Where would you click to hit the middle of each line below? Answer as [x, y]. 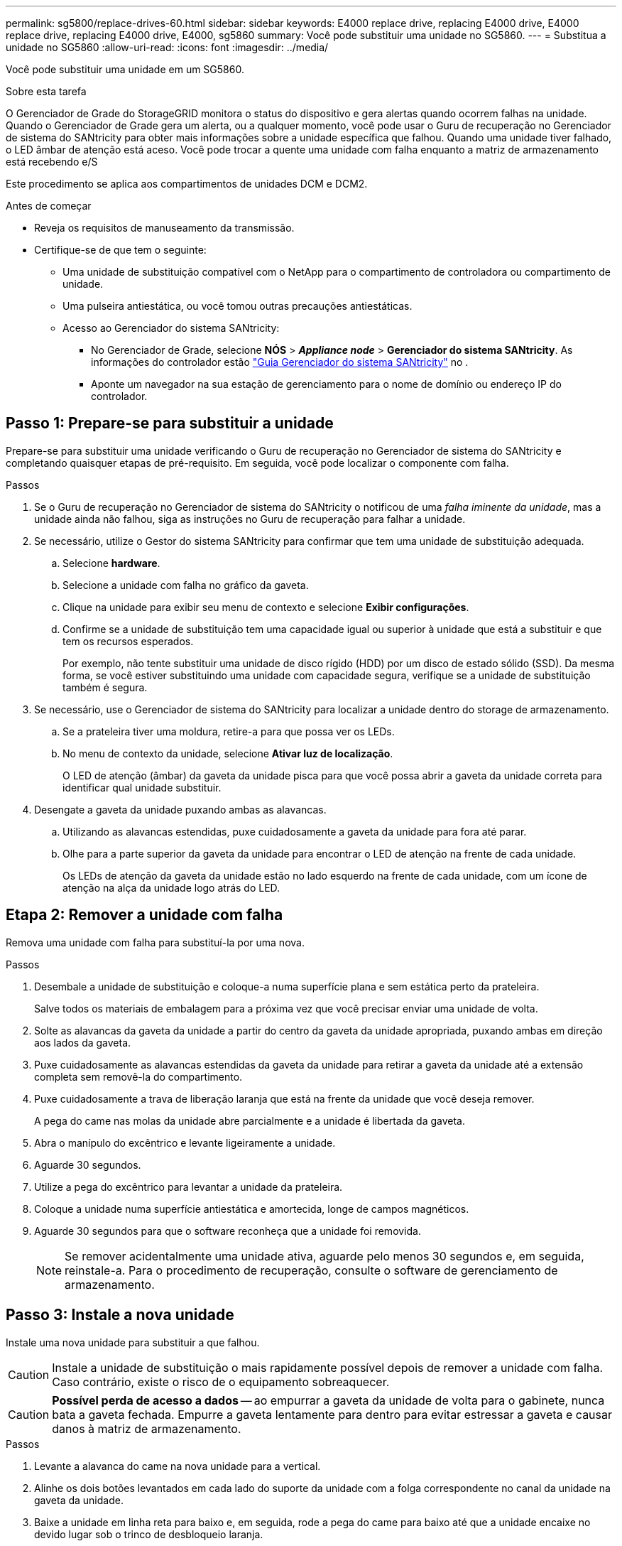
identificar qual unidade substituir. [142, 787]
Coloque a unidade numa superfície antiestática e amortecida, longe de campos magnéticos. [252, 1209]
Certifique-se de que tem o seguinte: [120, 250]
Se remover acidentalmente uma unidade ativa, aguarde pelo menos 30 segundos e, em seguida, [324, 1256]
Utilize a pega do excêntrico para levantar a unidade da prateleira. [189, 1186]
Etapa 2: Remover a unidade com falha [144, 915]
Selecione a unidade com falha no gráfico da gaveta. [186, 585]
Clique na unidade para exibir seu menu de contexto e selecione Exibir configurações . [266, 607]
